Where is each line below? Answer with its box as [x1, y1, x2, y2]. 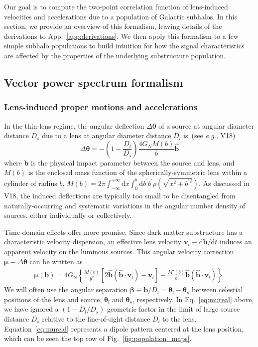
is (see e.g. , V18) [183, 130, 236, 141]
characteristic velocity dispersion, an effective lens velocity [4, 236, 182, 247]
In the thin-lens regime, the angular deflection [4, 120, 144, 131]
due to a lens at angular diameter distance [42, 130, 171, 141]
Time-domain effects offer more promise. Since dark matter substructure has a [4, 226, 243, 237]
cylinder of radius [4, 177, 57, 188]
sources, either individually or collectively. [4, 210, 132, 220]
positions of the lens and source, [4, 294, 102, 304]
